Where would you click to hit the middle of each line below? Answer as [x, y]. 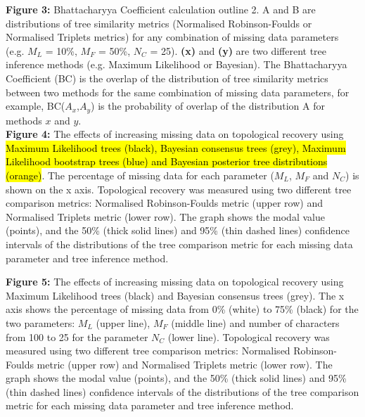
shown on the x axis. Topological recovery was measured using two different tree [179, 189]
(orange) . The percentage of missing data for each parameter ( [140, 175]
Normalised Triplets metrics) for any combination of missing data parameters [172, 37]
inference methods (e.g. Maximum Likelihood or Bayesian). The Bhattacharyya [177, 64]
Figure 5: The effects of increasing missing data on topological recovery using [175, 282]
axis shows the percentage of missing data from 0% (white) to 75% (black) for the [182, 309]
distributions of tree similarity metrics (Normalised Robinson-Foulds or [159, 23]
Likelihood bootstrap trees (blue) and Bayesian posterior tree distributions [167, 161]
